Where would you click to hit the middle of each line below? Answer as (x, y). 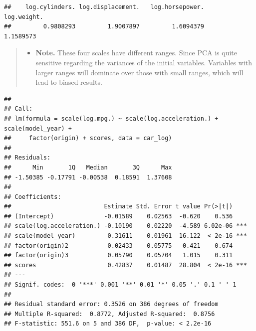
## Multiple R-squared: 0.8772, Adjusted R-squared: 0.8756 (110, 314)
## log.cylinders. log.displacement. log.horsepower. (104, 7)
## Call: (18, 109)
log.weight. (24, 17)
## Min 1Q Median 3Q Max (88, 167)
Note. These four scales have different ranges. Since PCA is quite (136, 53)
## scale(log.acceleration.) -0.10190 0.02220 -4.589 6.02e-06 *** (126, 226)
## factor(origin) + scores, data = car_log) (88, 138)
